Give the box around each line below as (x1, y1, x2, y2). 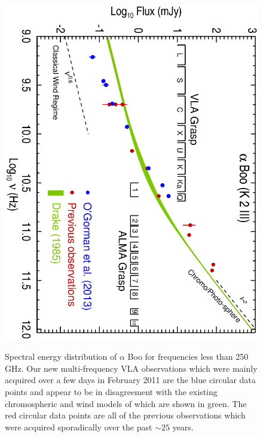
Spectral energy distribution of (5, 350, 117, 363)
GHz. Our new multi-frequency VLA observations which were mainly (5, 362, 258, 374)
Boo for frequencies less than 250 (127, 350, 249, 363)
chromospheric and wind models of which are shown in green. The (5, 397, 247, 409)
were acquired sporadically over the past (5, 420, 152, 433)
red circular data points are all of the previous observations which (5, 409, 246, 421)
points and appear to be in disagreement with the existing (5, 386, 218, 398)
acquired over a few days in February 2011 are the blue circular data (5, 374, 256, 386)
